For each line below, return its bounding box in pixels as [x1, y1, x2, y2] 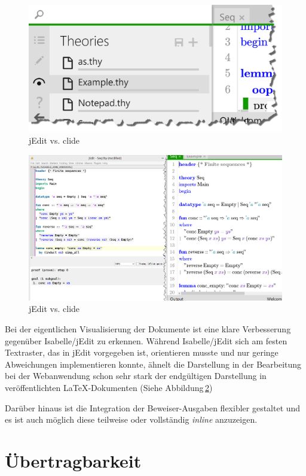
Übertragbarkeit [5, 448, 142, 472]
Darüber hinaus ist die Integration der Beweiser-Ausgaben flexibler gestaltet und [5, 401, 301, 414]
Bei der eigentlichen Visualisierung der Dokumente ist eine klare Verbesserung [5, 323, 291, 335]
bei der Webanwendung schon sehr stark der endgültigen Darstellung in [5, 369, 267, 382]
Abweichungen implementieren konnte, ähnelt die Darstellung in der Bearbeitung [5, 357, 302, 370]
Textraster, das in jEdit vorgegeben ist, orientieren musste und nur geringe [5, 346, 279, 359]
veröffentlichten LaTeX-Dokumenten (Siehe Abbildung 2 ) [5, 381, 213, 394]
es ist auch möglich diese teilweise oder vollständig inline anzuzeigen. [5, 413, 258, 426]
